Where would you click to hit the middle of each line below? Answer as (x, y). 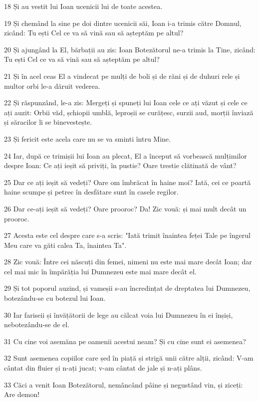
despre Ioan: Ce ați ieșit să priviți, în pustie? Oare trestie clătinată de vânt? (120, 165)
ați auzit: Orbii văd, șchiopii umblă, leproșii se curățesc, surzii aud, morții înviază (129, 112)
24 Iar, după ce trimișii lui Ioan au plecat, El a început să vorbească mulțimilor (126, 155)
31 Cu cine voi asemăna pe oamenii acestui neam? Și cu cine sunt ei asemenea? (125, 341)
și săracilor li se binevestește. (48, 122)
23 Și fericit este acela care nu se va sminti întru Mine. (87, 138)
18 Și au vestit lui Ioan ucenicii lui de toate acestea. (83, 6)
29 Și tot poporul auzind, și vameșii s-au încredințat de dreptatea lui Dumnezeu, (127, 288)
